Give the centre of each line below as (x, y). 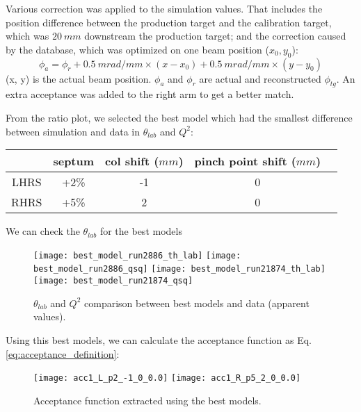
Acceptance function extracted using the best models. (147, 400)
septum (74, 161)
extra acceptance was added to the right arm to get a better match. (150, 94)
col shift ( (132, 161)
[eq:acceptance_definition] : (63, 353)
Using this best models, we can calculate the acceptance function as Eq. (159, 339)
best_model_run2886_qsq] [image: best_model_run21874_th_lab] (179, 269)
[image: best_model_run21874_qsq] (113, 281)
